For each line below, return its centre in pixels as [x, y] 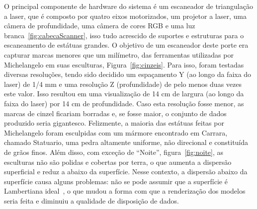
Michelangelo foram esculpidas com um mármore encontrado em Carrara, [116, 132]
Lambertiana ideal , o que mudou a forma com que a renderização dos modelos [125, 191]
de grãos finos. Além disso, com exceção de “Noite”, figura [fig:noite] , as [114, 152]
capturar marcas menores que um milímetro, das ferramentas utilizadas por [119, 54]
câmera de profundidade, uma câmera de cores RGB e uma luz [100, 26]
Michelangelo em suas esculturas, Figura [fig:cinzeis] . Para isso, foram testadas [124, 64]
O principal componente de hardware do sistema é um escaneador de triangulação [128, 6]
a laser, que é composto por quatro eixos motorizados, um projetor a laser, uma [125, 16]
